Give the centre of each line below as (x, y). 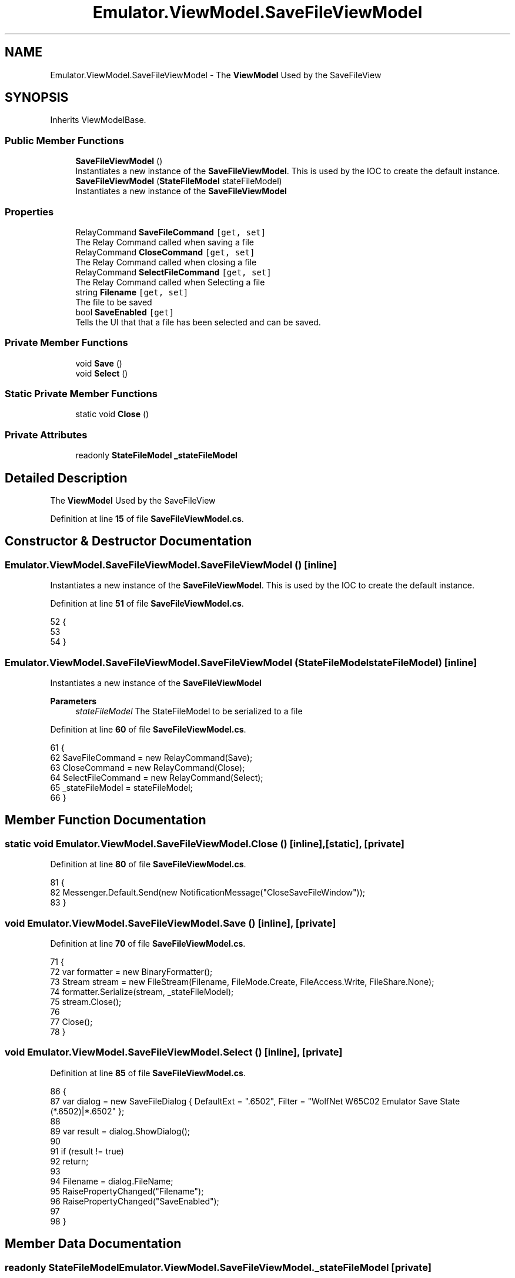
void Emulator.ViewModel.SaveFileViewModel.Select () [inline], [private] (174, 1052)
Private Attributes (46, 435)
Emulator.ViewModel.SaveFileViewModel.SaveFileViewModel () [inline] (171, 565)
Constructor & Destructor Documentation (128, 541)
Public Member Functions (64, 140)
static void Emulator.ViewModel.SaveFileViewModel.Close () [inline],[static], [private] (205, 843)
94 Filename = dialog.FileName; (112, 1181)
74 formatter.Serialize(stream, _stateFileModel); (142, 991)
